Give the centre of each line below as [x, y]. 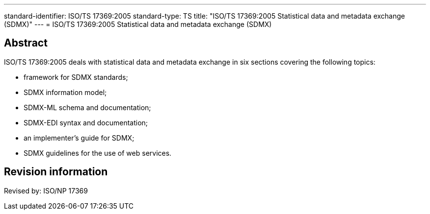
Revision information [56, 172]
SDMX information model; [65, 92]
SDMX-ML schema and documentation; [87, 107]
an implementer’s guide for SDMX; [79, 138]
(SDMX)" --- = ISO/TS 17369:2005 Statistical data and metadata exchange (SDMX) [138, 24]
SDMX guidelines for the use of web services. [98, 153]
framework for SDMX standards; [76, 77]
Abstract [26, 43]
